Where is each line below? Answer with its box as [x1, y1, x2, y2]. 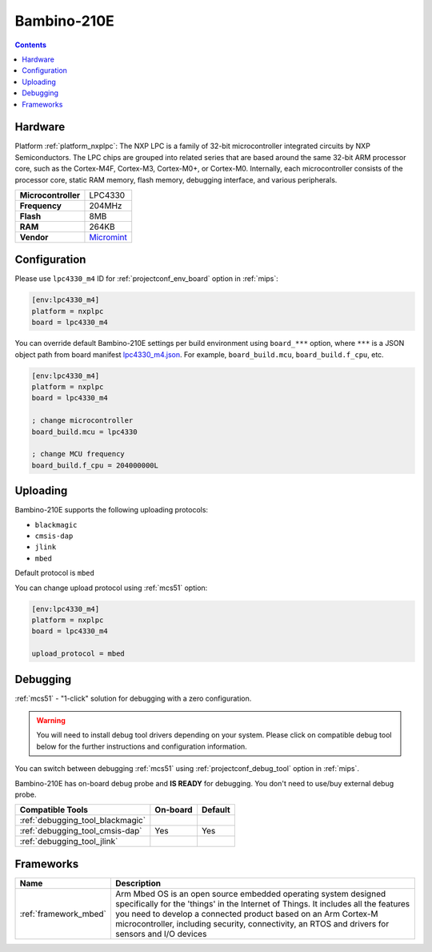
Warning [36, 716, 66, 725]
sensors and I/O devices [114, 928, 207, 939]
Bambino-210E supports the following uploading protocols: [14, 505, 208, 515]
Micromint [89, 231, 127, 243]
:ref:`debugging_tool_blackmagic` [19, 815, 146, 826]
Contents [14, 40, 47, 50]
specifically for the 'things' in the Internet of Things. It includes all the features [114, 898, 410, 909]
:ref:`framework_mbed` [19, 908, 107, 919]
